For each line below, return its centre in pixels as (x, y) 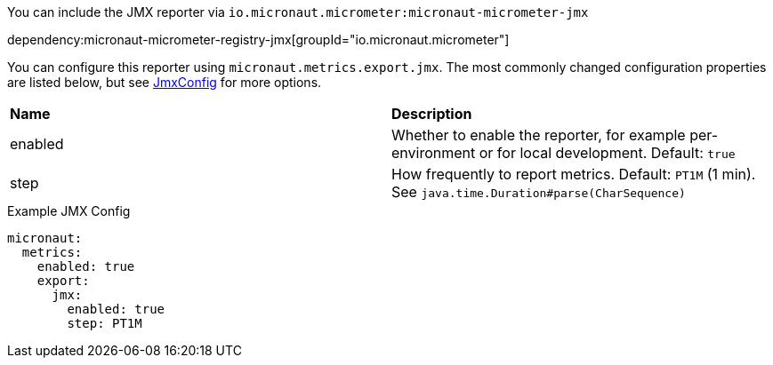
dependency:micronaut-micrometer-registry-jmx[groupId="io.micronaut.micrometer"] (258, 40)
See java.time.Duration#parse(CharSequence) (539, 192)
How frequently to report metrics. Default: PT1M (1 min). (574, 174)
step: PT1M (105, 323)
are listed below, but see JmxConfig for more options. (165, 82)
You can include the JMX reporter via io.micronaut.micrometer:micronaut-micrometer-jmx (298, 12)
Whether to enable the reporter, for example (539, 135)
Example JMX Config (69, 211)
